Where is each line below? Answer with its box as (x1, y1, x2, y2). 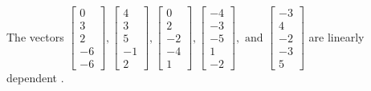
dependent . (6, 69, 64, 86)
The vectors (6, 28, 64, 45)
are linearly (308, 28, 365, 45)
